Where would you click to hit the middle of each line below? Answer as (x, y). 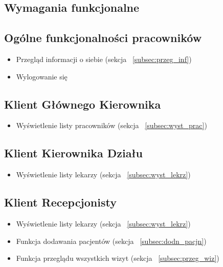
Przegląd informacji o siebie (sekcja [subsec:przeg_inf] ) (104, 59)
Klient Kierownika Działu (73, 153)
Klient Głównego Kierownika (83, 104)
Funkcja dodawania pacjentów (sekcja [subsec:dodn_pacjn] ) (111, 241)
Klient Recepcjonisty (60, 202)
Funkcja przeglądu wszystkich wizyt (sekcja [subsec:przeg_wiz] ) (118, 258)
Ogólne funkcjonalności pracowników (103, 38)
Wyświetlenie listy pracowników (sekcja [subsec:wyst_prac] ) (111, 125)
